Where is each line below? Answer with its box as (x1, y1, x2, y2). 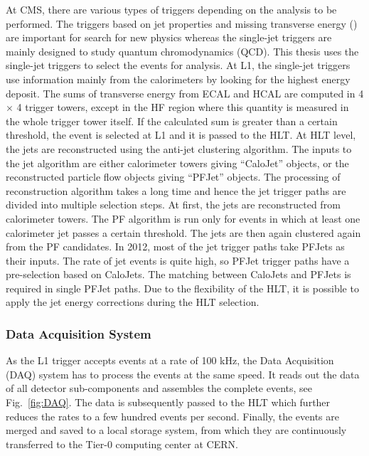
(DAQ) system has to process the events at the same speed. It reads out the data (6, 366, 360, 381)
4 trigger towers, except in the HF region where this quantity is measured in (16, 100, 349, 115)
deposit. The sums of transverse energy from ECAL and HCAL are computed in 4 (6, 85, 364, 100)
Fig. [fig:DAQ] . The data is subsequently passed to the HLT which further (6, 395, 331, 410)
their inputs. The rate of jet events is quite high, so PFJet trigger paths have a (6, 253, 350, 267)
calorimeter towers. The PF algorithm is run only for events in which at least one (6, 211, 360, 226)
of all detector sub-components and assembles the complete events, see (6, 381, 312, 396)
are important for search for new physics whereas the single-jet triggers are (6, 30, 332, 45)
